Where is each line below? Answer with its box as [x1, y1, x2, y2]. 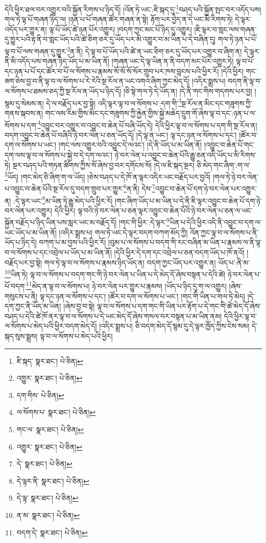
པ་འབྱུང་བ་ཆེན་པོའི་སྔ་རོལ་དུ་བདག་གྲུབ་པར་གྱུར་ [5, 183, 124, 194]
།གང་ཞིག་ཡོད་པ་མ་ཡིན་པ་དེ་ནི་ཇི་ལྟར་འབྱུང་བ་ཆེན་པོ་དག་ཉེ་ [115, 195, 262, 206]
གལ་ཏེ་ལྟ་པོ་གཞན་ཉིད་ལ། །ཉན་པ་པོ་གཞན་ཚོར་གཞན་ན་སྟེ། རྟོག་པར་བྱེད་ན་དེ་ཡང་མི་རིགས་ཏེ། [5, 14, 233, 24]
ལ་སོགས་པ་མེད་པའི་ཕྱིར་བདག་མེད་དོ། [5, 320, 97, 331]
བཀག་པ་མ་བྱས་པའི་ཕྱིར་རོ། [39, 237, 106, 248]
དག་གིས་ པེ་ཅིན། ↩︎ [16, 389, 64, 400]
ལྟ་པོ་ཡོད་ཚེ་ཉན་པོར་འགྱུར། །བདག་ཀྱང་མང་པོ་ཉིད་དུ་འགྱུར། [49, 23, 192, 34]
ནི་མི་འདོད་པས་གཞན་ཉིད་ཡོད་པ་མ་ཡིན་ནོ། [5, 56, 110, 66]
